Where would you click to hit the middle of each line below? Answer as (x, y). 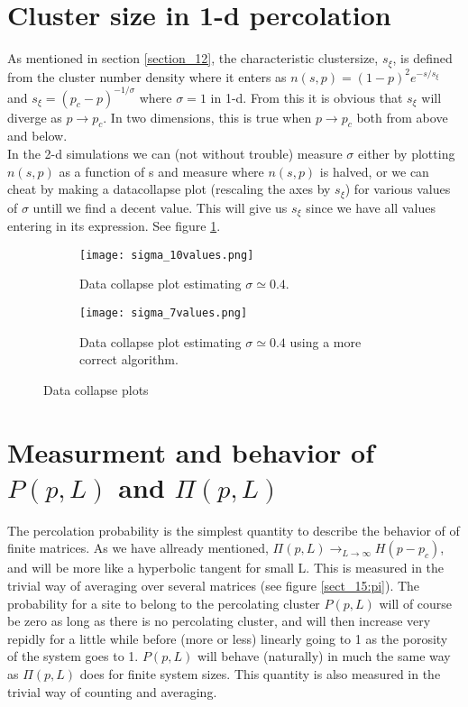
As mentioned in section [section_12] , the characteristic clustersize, (193, 58)
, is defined (422, 58)
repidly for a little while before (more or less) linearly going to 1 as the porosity (228, 638)
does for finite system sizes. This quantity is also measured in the (260, 673)
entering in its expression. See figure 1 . (114, 226)
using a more (326, 341)
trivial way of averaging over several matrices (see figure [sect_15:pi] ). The (214, 585)
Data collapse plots (96, 389)
